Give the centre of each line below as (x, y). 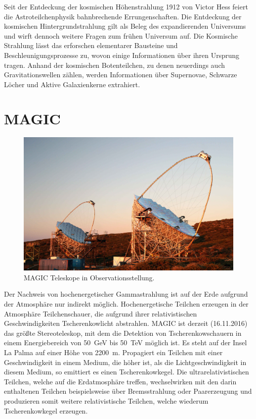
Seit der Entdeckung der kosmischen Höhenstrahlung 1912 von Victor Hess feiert (126, 6)
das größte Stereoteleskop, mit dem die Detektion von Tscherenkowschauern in (123, 333)
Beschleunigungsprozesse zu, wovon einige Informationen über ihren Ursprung (122, 55)
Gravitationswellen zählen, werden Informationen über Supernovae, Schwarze (121, 75)
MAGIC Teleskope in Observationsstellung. (89, 277)
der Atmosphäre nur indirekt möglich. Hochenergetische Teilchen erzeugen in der (126, 303)
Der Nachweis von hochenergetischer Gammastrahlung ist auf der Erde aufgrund (126, 294)
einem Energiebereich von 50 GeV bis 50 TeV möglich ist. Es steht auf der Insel (126, 342)
